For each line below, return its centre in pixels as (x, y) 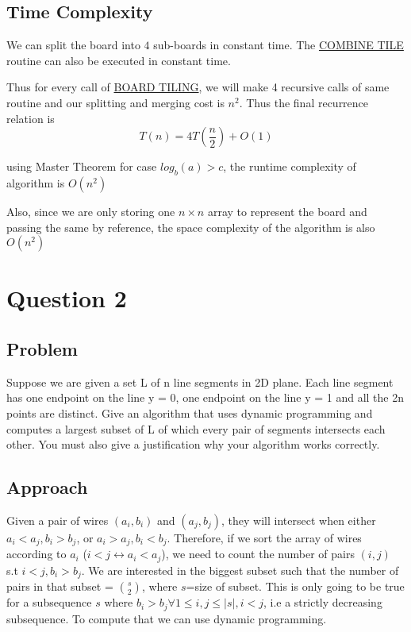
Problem (42, 348)
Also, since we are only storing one (91, 211)
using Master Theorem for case (82, 166)
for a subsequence (49, 602)
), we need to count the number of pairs (258, 554)
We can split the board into (73, 45)
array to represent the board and (287, 211)
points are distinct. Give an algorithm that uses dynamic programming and (190, 412)
